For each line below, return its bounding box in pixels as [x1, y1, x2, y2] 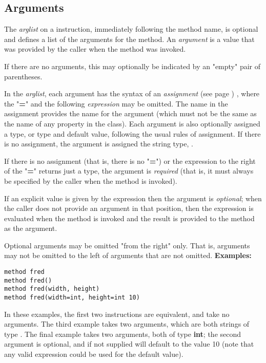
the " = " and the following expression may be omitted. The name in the [4, 98, 228, 109]
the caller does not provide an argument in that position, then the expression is [4, 203, 254, 213]
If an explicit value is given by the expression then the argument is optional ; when [4, 193, 262, 203]
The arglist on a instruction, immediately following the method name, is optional [4, 24, 258, 34]
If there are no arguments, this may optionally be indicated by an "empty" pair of [4, 60, 261, 71]
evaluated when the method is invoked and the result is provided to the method [4, 212, 255, 223]
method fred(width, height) [4, 285, 100, 293]
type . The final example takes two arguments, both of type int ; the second [4, 328, 241, 339]
